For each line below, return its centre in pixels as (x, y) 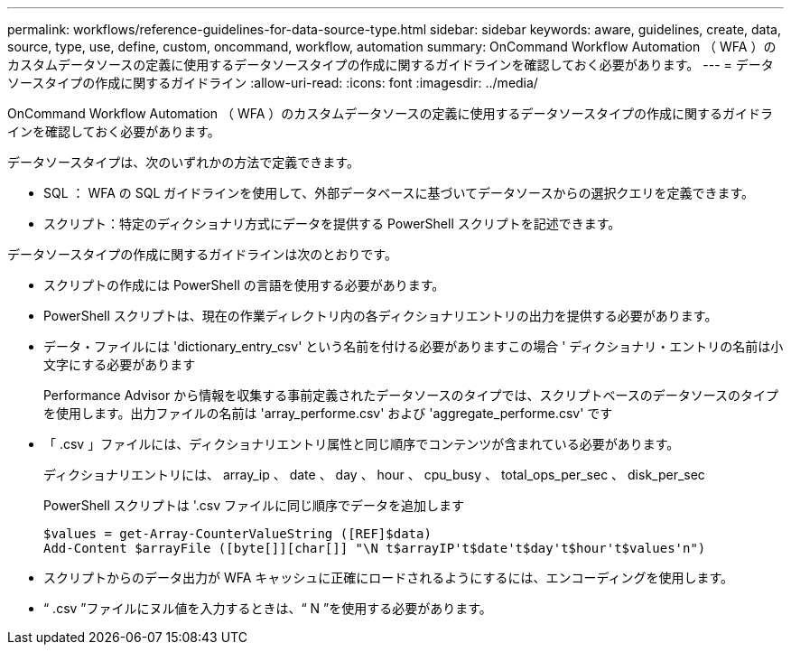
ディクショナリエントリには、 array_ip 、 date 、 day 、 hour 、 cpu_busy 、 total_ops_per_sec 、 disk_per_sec (374, 475)
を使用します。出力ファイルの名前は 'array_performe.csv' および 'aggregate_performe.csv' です (328, 413)
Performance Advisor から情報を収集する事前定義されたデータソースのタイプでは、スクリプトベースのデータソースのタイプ (411, 395)
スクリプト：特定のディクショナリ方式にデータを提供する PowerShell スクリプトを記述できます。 (332, 224)
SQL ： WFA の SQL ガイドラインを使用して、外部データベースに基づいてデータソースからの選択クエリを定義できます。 (399, 193)
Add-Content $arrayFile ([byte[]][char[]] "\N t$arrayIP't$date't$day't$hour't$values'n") (375, 548)
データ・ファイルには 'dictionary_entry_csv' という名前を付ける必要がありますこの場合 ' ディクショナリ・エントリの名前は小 (414, 346)
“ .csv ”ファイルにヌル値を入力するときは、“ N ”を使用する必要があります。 (268, 608)
